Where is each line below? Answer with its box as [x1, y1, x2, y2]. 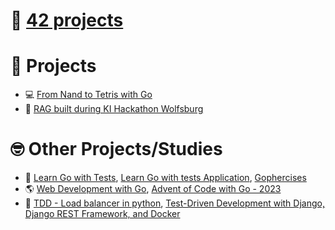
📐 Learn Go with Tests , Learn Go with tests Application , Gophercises [24, 172, 307, 184]
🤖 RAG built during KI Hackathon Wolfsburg [24, 103, 204, 115]
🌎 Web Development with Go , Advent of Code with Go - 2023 [24, 183, 282, 195]
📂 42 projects [10, 9, 124, 32]
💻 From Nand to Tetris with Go [24, 89, 153, 101]
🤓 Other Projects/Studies [10, 138, 223, 161]
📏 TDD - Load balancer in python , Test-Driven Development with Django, [24, 197, 325, 209]
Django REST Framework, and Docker [24, 208, 181, 220]
